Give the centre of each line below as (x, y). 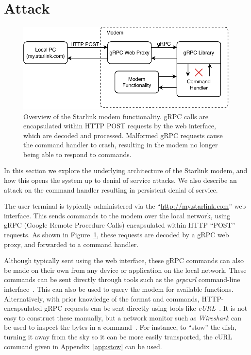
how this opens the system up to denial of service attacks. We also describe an (120, 180)
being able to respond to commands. (77, 154)
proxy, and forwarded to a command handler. (71, 244)
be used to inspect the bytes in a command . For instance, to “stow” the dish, (120, 327)
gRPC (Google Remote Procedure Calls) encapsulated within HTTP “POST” (120, 225)
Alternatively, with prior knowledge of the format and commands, (102, 298)
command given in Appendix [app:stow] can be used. (83, 346)
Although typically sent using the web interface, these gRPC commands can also (124, 260)
